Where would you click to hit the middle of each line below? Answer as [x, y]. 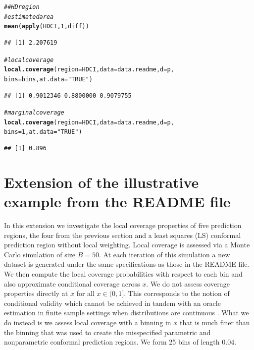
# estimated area [29, 17]
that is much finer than [215, 322]
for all [85, 293]
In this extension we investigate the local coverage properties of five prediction [123, 225]
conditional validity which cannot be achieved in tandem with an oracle [112, 303]
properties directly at [36, 293]
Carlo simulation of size [40, 254]
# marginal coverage [34, 113]
